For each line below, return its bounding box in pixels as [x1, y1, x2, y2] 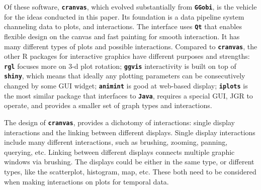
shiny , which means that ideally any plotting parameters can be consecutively [4, 70, 245, 81]
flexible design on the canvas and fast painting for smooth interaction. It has [4, 31, 240, 41]
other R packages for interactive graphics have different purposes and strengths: [4, 51, 250, 61]
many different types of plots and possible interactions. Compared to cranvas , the [4, 41, 257, 51]
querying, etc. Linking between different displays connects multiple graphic [4, 146, 235, 157]
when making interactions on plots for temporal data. [4, 176, 169, 186]
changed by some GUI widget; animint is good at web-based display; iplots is [4, 80, 248, 91]
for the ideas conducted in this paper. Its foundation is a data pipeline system [4, 11, 244, 22]
